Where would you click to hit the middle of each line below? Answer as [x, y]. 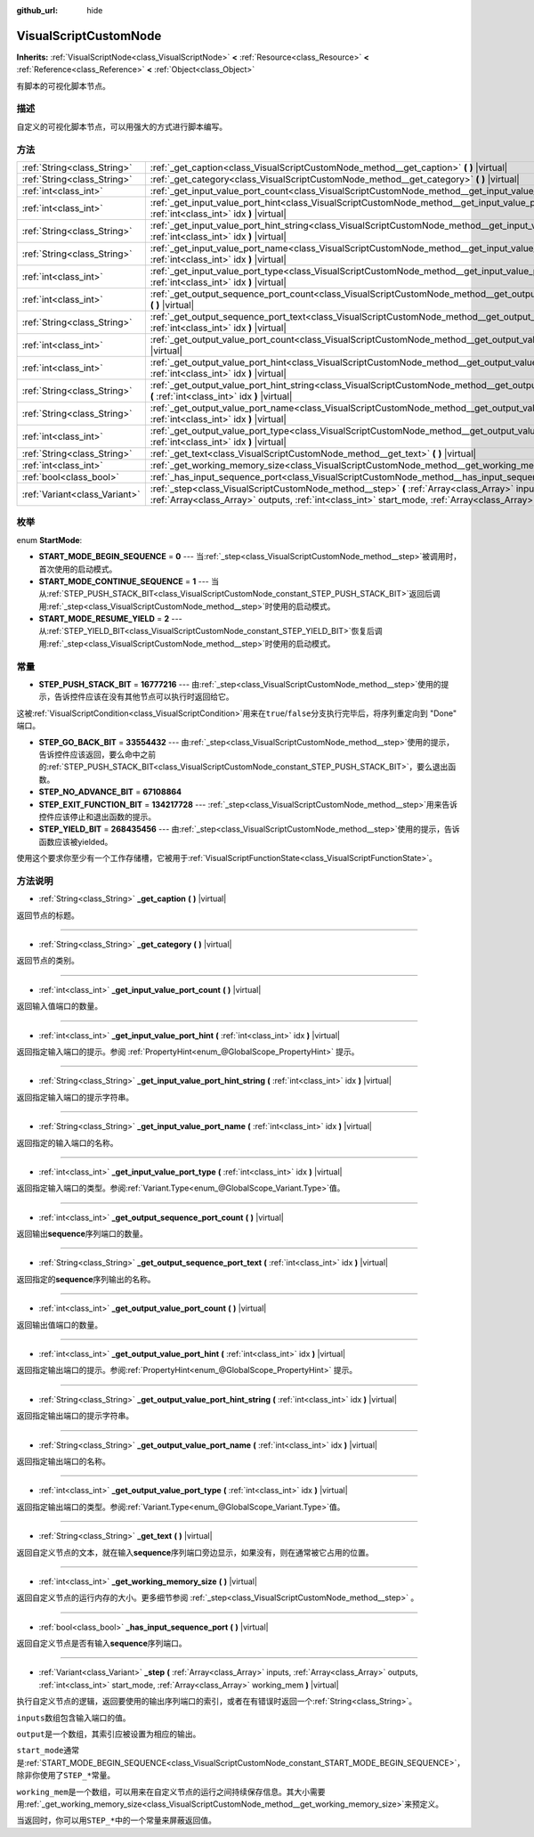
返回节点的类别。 [48, 961]
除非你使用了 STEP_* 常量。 [66, 1776]
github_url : [37, 10]
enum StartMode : [49, 540]
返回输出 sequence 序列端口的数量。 [82, 1234]
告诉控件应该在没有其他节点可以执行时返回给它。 [144, 697]
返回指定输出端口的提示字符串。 [75, 1416]
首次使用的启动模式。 [78, 569]
